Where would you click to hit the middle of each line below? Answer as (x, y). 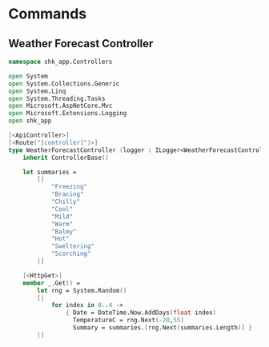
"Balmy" (64, 231)
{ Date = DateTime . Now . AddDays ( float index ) (141, 313)
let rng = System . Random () (82, 290)
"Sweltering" (72, 246)
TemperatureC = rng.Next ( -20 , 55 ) (128, 321)
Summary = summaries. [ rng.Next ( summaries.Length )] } (162, 328)
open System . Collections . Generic (64, 84)
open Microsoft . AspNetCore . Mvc (60, 106)
